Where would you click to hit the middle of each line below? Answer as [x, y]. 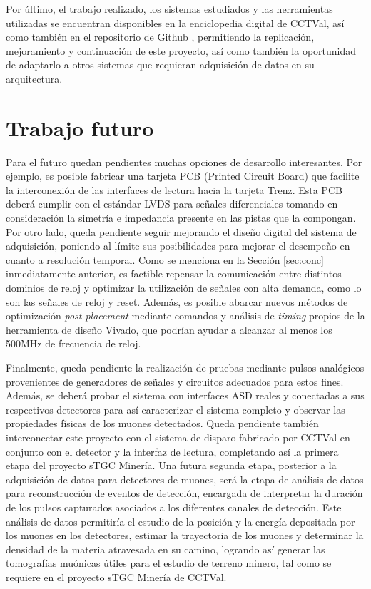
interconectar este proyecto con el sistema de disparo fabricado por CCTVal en [178, 437]
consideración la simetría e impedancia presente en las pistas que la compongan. [181, 218]
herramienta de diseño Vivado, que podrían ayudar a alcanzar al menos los [169, 329]
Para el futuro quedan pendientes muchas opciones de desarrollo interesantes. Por [184, 162]
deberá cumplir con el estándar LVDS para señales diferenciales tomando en [172, 204]
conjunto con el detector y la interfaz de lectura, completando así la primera [172, 451]
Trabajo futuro [80, 127]
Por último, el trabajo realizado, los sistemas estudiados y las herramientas [169, 9]
